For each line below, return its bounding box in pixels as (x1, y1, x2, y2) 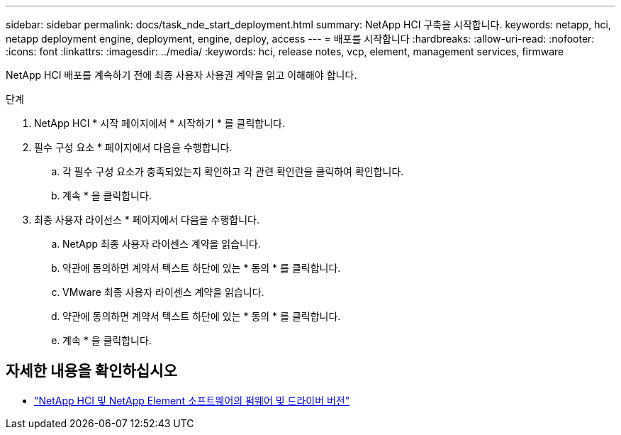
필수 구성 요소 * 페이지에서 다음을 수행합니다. (34, 141, 233, 153)
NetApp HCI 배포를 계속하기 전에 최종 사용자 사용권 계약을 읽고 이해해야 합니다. (6, 69, 357, 81)
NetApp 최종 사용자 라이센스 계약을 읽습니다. (62, 238, 261, 250)
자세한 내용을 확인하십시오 (6, 362, 177, 380)
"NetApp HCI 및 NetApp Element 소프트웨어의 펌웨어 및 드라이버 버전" (34, 394, 350, 407)
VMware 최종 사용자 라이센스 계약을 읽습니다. (62, 286, 264, 298)
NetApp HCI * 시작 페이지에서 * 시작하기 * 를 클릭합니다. (34, 117, 285, 129)
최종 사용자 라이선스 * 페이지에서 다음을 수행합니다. (34, 214, 260, 226)
